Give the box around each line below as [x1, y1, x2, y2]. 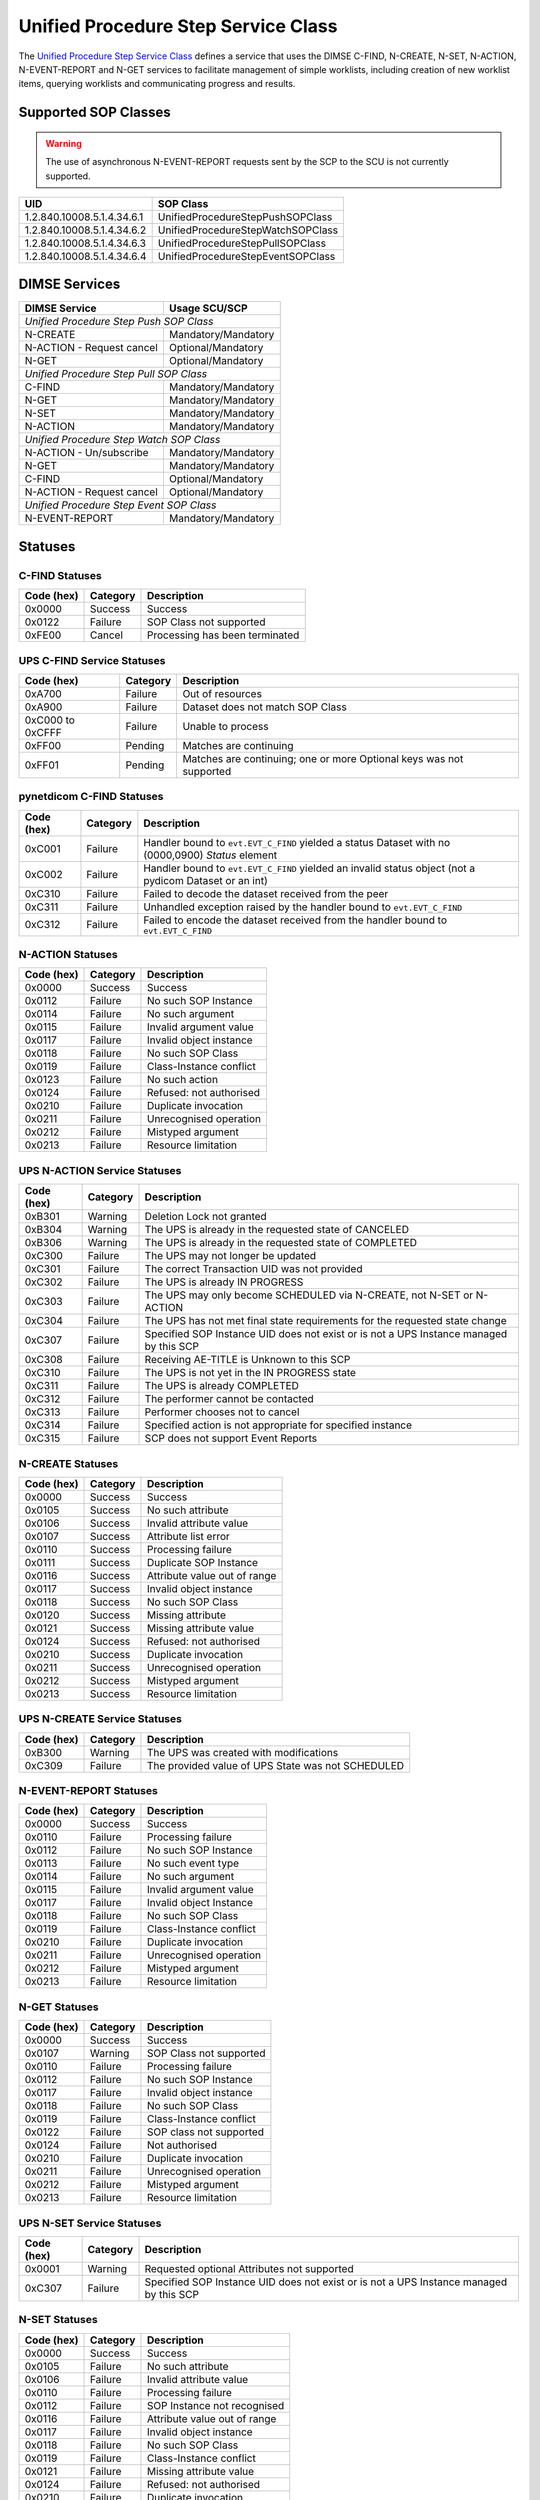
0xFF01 [24, 758, 60, 772]
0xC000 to [24, 713, 75, 727]
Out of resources [182, 686, 262, 700]
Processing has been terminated [146, 628, 300, 642]
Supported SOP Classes [18, 104, 172, 121]
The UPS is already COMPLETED [144, 1379, 300, 1393]
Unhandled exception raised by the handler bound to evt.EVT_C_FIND [143, 900, 463, 914]
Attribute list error [146, 1529, 230, 1543]
